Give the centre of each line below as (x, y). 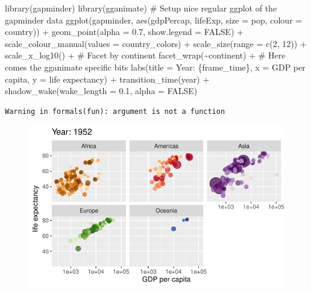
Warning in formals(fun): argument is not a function (115, 111)
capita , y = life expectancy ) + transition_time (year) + (107, 79)
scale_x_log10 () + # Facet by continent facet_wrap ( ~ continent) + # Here (145, 55)
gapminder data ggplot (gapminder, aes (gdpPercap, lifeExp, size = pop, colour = (154, 20)
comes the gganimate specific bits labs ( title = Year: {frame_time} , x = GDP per (155, 67)
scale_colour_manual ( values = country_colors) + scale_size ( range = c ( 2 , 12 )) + (156, 43)
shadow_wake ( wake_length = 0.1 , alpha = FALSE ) (101, 91)
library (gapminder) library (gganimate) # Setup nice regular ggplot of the (141, 8)
